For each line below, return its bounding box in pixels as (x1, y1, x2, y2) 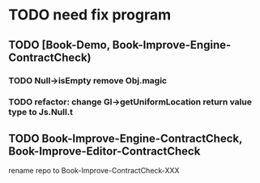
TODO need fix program (8, 6, 172, 24)
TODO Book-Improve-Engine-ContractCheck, (8, 131, 243, 145)
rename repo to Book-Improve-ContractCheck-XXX (8, 166, 180, 176)
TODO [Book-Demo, (8, 38, 111, 52)
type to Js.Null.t (8, 107, 74, 118)
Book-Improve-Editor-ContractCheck (8, 144, 201, 158)
